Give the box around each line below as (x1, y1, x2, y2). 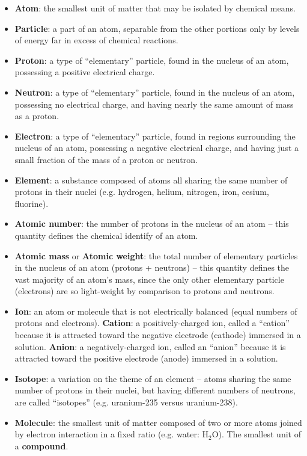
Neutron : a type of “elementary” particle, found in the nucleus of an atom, (14, 85, 295, 98)
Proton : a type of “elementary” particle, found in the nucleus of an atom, (14, 54, 289, 66)
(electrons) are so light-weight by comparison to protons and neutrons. (14, 285, 275, 297)
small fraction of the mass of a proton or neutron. (14, 153, 198, 165)
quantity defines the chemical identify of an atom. (14, 229, 198, 241)
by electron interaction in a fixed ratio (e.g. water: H (14, 428, 208, 440)
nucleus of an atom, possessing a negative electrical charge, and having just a (14, 141, 299, 154)
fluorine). (14, 197, 49, 209)
